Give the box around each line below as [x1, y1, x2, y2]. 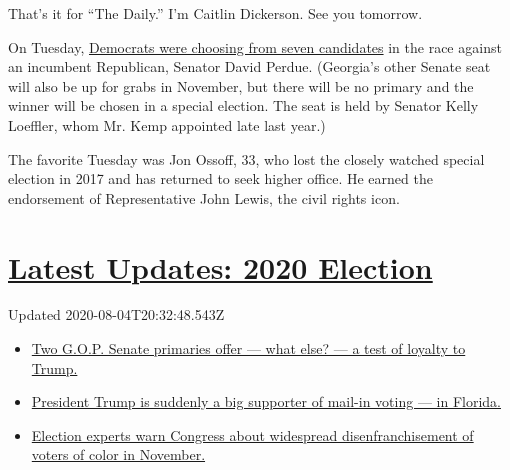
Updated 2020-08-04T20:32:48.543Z [8, 304, 225, 325]
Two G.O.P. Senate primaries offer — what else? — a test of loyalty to [31, 338, 466, 359]
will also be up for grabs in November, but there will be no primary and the [8, 75, 474, 96]
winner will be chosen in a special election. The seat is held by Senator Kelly [8, 95, 479, 116]
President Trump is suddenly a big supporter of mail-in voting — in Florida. [31, 391, 501, 412]
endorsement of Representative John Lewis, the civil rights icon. [8, 187, 400, 208]
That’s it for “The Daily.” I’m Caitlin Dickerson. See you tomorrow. [8, 3, 423, 23]
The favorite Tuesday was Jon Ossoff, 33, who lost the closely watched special [8, 148, 485, 169]
